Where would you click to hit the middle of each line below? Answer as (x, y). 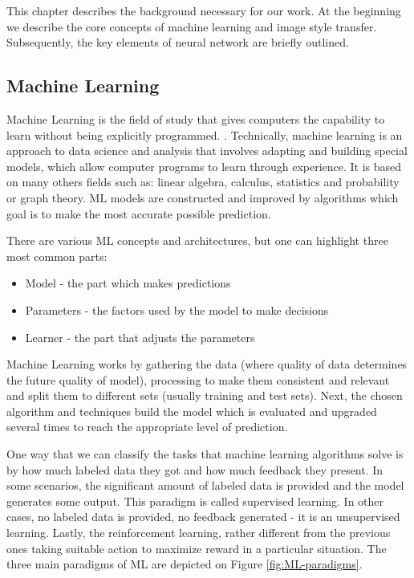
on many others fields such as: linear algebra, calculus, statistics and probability (203, 182)
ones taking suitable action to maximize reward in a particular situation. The (197, 548)
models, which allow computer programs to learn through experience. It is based (204, 166)
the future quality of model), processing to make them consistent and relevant (198, 379)
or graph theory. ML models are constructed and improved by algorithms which (203, 197)
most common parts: (57, 256)
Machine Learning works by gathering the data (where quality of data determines (207, 364)
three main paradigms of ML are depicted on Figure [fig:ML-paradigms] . (185, 564)
